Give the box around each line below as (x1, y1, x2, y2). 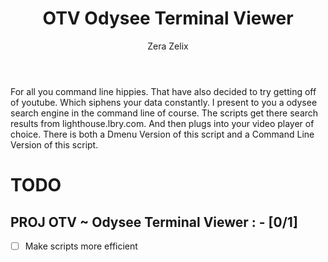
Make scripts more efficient (24, 240, 138, 252)
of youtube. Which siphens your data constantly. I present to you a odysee (10, 96, 318, 108)
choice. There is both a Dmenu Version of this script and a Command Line (10, 128, 315, 140)
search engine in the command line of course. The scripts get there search (10, 107, 319, 119)
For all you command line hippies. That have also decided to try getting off (10, 85, 317, 97)
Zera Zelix (147, 40, 189, 52)
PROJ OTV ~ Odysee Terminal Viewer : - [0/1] (10, 213, 298, 231)
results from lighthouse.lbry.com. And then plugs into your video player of (10, 117, 315, 129)
